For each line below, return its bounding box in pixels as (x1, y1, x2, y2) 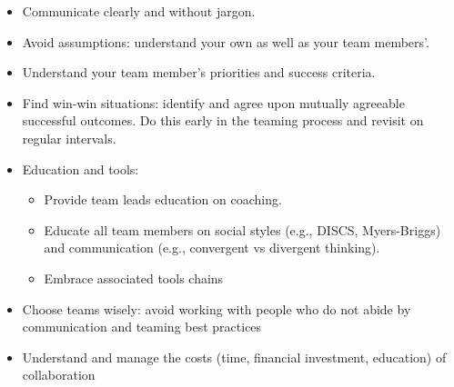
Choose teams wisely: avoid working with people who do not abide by (22, 299, 411, 318)
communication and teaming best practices (22, 317, 262, 336)
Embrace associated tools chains (44, 268, 224, 287)
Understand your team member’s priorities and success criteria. (22, 63, 376, 82)
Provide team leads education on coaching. (44, 190, 282, 209)
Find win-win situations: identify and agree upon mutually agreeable (22, 93, 405, 112)
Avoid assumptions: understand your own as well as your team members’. (22, 32, 429, 51)
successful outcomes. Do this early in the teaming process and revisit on (22, 111, 424, 130)
